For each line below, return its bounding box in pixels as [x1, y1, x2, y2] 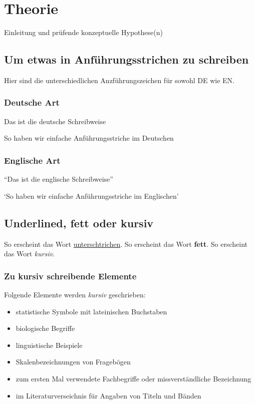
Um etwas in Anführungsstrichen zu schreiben [4, 52, 249, 67]
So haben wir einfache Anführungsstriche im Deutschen [4, 133, 174, 143]
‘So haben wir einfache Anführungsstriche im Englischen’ [4, 190, 179, 201]
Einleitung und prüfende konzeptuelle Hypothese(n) [4, 27, 163, 38]
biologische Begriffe [16, 323, 75, 333]
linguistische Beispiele [16, 339, 83, 350]
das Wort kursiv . [4, 248, 55, 259]
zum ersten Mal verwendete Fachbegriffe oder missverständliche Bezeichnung [16, 373, 251, 383]
